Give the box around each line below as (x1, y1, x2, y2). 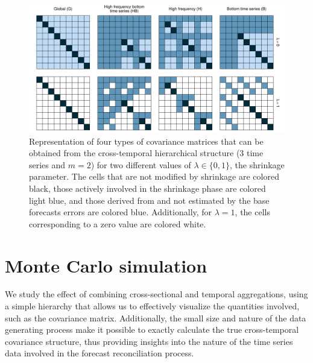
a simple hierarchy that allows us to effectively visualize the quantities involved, (5, 300, 300, 312)
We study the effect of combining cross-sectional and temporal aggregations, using (5, 288, 308, 300)
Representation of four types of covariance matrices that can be (29, 134, 264, 147)
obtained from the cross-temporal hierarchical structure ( (29, 147, 240, 159)
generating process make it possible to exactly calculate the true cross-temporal (5, 323, 299, 336)
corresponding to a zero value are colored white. (29, 217, 206, 230)
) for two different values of (90, 158, 191, 171)
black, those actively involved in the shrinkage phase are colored (29, 181, 266, 194)
